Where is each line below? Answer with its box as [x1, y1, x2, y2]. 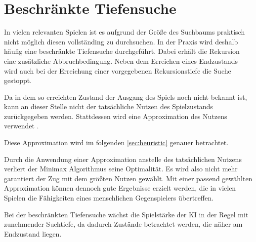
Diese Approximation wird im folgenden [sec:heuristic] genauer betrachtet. [4, 137, 229, 148]
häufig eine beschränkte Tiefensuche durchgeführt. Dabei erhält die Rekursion [4, 46, 240, 56]
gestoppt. [4, 75, 32, 85]
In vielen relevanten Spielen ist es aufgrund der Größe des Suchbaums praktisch [4, 27, 245, 37]
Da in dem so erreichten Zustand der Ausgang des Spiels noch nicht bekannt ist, [4, 91, 247, 102]
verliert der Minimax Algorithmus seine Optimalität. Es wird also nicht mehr [4, 163, 238, 174]
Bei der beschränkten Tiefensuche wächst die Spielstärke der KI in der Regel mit [4, 209, 249, 219]
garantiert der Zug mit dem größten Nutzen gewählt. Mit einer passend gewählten [4, 173, 253, 183]
